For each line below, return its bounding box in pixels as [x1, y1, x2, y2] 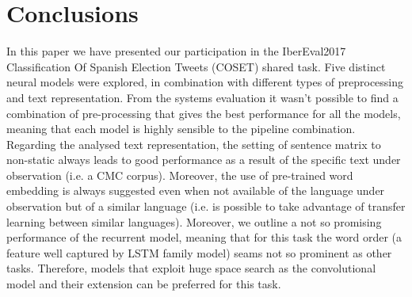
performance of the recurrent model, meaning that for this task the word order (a [6, 229, 402, 246]
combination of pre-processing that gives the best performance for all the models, [6, 105, 401, 121]
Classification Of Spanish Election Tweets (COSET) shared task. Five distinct [6, 58, 386, 74]
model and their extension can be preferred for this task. [6, 276, 281, 292]
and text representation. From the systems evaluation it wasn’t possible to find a [6, 89, 399, 105]
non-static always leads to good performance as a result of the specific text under [6, 151, 401, 168]
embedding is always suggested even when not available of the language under [6, 182, 385, 199]
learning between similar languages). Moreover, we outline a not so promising [6, 213, 382, 230]
